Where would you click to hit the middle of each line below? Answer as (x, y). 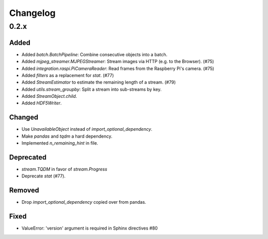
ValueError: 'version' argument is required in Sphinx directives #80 (90, 228)
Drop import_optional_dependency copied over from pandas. (84, 202)
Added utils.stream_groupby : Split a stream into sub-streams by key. (92, 89)
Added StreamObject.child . (49, 96)
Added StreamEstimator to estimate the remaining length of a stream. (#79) (99, 82)
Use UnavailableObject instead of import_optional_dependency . (87, 129)
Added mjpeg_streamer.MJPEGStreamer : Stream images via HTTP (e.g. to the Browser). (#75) (118, 62)
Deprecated (28, 157)
